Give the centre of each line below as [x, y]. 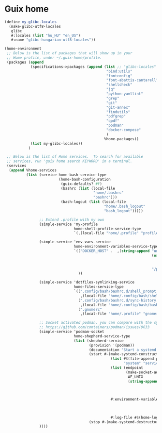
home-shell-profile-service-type [107, 229]
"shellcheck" [119, 85]
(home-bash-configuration [84, 179]
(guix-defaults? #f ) [81, 184]
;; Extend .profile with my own [72, 219]
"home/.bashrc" [108, 193]
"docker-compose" [124, 130]
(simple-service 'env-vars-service [75, 242]
